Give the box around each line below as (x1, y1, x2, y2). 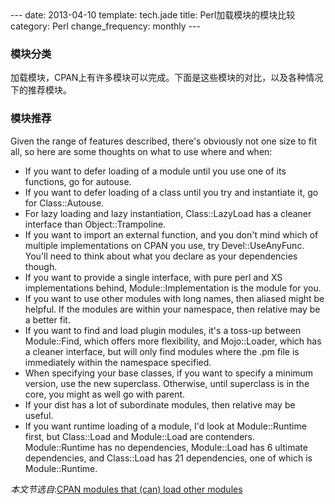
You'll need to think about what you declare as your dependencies (24, 250, 298, 262)
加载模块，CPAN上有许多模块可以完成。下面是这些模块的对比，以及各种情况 (10, 72, 324, 84)
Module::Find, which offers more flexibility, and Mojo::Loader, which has (24, 335, 322, 347)
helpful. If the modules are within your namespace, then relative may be (24, 303, 321, 315)
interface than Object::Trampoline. (24, 218, 167, 230)
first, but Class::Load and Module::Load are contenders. (24, 430, 256, 442)
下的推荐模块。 (10, 84, 72, 96)
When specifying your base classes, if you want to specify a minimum (24, 367, 314, 379)
